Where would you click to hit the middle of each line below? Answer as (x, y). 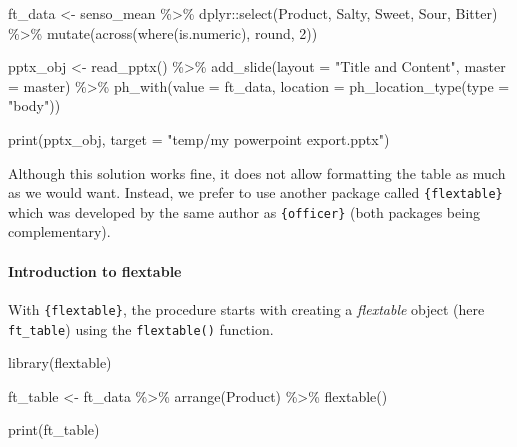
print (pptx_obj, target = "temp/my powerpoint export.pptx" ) (199, 138)
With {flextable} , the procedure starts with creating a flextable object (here (246, 308)
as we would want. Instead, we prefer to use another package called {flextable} (255, 192)
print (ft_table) (54, 429)
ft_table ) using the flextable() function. (141, 328)
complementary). (59, 231)
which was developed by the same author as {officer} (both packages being (244, 211)
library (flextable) (60, 362)
